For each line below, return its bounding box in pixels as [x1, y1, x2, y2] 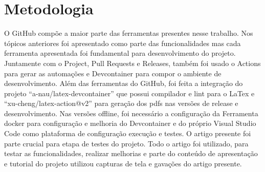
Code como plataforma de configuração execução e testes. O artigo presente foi [4, 128, 251, 139]
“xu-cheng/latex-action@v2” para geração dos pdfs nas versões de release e [4, 98, 238, 109]
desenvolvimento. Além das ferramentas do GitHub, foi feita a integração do [4, 78, 243, 89]
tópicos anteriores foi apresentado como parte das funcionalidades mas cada [4, 37, 241, 48]
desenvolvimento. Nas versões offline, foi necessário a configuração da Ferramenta [4, 107, 258, 118]
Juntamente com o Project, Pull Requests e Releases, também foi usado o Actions [4, 57, 261, 68]
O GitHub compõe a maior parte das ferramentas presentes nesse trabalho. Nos [4, 28, 253, 38]
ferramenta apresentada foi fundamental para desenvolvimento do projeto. [4, 48, 236, 58]
